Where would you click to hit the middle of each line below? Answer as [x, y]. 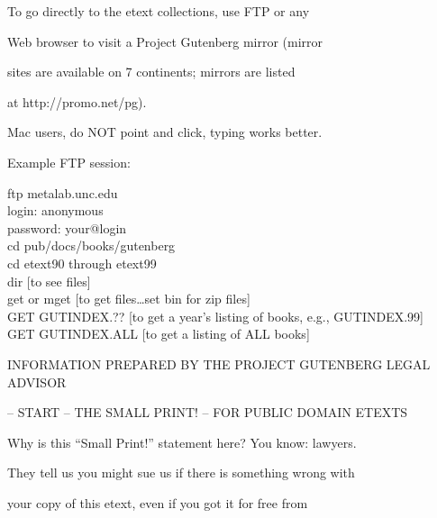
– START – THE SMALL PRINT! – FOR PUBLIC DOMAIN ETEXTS [208, 412]
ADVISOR [37, 382]
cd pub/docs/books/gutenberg [91, 245]
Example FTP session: [69, 162]
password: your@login [67, 227]
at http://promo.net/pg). [77, 101]
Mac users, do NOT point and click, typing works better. [165, 132]
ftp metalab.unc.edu [63, 192]
